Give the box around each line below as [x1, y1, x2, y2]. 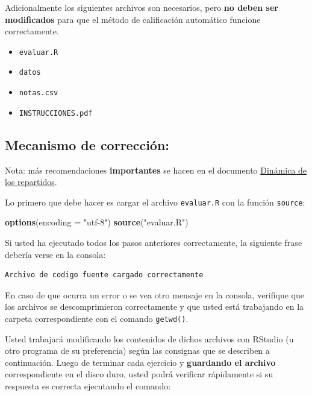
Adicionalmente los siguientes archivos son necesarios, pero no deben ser [5, 1, 278, 13]
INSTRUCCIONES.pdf [19, 108, 93, 118]
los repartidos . [5, 175, 57, 188]
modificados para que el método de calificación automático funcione [5, 13, 261, 25]
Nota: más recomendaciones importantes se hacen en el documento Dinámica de [5, 163, 307, 176]
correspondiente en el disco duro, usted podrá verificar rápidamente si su [5, 368, 273, 380]
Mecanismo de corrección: [5, 135, 170, 154]
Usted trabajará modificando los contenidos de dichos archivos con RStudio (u [5, 332, 294, 345]
